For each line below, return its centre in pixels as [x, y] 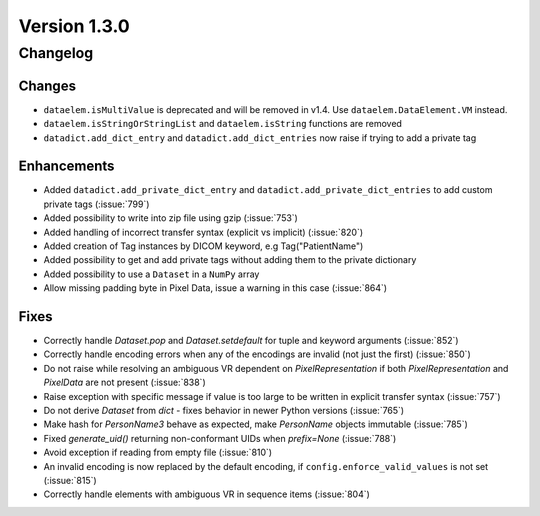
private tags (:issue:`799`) [96, 204]
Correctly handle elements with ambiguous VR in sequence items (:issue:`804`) [206, 494]
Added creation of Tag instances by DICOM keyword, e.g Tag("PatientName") [203, 246]
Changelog [56, 53]
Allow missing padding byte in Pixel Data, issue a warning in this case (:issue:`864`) [215, 288]
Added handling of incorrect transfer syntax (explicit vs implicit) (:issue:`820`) [203, 232]
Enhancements [66, 166]
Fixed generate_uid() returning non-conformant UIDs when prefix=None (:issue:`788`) [220, 438]
